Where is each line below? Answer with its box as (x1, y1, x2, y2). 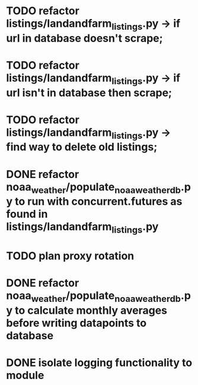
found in (6, 208, 48, 221)
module (6, 368, 44, 382)
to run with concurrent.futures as (14, 195, 183, 208)
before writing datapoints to (6, 316, 147, 330)
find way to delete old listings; (6, 141, 158, 154)
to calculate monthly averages (14, 304, 168, 317)
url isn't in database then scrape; (6, 86, 173, 99)
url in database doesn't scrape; (6, 31, 163, 45)
